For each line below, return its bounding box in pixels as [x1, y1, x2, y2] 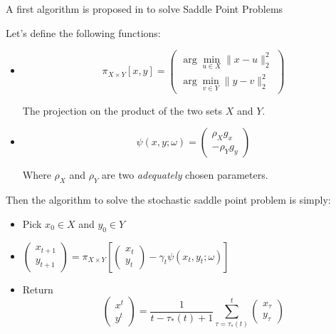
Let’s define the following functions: [6, 25, 161, 40]
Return [22, 281, 53, 296]
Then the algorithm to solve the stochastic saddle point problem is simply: [6, 192, 331, 207]
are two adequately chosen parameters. [102, 167, 268, 182]
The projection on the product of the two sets [22, 103, 223, 118]
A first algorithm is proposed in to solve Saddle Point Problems [6, 1, 283, 16]
